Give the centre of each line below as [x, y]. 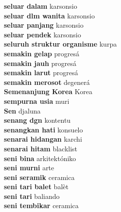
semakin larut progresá [41, 73]
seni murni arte [29, 168]
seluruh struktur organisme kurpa [60, 44]
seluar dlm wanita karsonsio [49, 15]
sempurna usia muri [37, 101]
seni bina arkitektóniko [40, 158]
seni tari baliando [32, 196]
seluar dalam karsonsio [41, 6]
